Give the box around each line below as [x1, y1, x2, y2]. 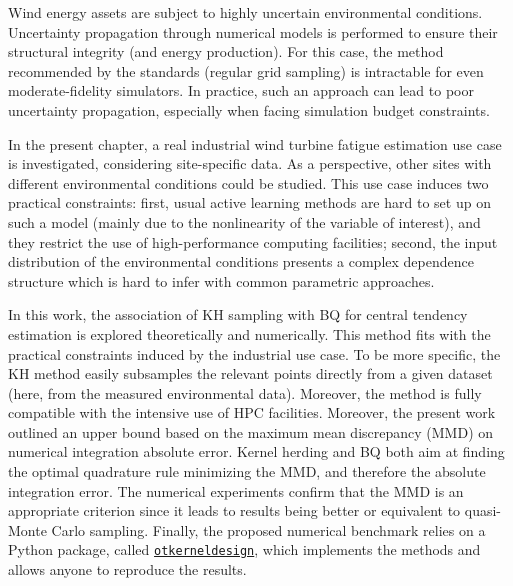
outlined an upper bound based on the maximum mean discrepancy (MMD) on [8, 421, 494, 442]
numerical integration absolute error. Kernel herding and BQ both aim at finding [8, 441, 505, 462]
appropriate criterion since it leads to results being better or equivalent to [8, 500, 461, 521]
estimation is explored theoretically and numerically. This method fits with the [8, 323, 491, 344]
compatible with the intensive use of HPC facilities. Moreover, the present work [8, 402, 496, 423]
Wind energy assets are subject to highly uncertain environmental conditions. [8, 2, 483, 22]
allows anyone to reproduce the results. [8, 559, 247, 580]
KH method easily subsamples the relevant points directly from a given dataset [8, 363, 493, 384]
